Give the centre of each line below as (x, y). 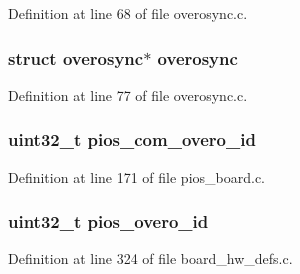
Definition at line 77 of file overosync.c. (128, 94)
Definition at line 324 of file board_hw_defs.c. (150, 258)
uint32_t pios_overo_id (108, 221)
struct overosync (76, 57)
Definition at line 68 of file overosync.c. (128, 13)
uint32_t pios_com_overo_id (132, 139)
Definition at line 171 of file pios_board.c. (137, 176)
